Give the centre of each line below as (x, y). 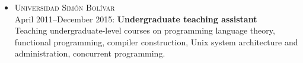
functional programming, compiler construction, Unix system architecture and (156, 42)
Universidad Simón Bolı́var (65, 7)
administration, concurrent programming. (90, 53)
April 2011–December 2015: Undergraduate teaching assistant (136, 19)
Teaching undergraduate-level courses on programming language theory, (145, 30)
